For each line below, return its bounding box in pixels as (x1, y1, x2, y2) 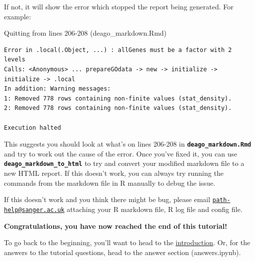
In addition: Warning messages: (4, 85, 111, 93)
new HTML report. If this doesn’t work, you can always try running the (4, 168, 224, 178)
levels (4, 56, 25, 63)
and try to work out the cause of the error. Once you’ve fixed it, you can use (4, 148, 237, 158)
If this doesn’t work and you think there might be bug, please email (4, 194, 210, 205)
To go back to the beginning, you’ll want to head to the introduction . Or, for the (4, 237, 251, 248)
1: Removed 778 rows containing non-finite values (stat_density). (4, 95, 232, 102)
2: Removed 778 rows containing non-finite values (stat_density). (4, 104, 232, 112)
